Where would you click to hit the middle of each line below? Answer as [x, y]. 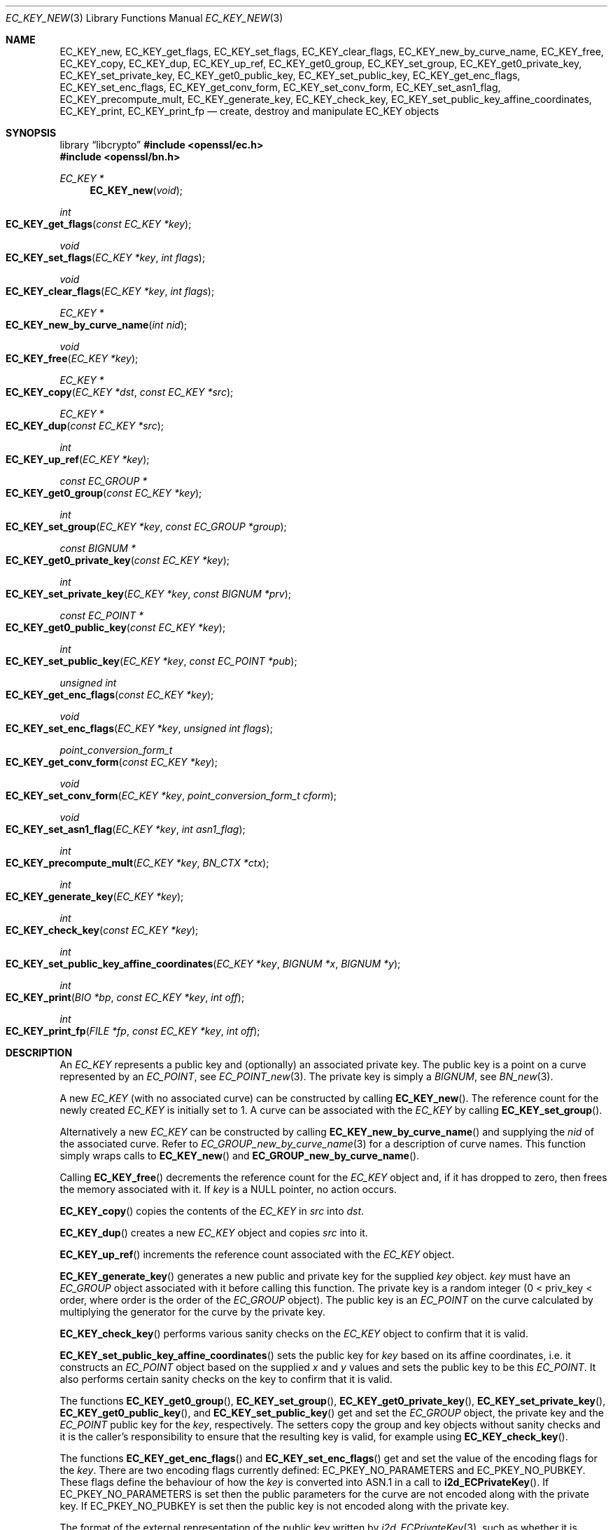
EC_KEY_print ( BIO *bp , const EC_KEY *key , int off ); [125, 997]
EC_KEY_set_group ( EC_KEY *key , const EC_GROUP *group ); [146, 526]
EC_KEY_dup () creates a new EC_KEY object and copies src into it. [214, 1233]
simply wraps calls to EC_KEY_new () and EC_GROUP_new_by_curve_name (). [240, 1156]
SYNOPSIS [31, 133]
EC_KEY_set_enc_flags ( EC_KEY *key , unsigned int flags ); [139, 728]
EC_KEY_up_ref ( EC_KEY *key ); [78, 459]
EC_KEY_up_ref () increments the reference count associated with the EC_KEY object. [257, 1254]
